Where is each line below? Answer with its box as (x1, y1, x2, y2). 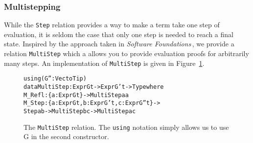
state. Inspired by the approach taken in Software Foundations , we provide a (4, 39, 234, 49)
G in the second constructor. (23, 131, 109, 142)
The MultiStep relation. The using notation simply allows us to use (23, 122, 229, 132)
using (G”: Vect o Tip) (23, 75, 87, 82)
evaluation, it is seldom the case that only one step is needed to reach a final (4, 29, 233, 39)
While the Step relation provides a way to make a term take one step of (4, 20, 220, 30)
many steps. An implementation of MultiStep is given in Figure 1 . (4, 58, 205, 68)
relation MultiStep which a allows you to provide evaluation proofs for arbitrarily (4, 48, 249, 59)
